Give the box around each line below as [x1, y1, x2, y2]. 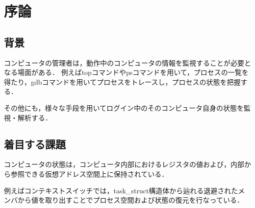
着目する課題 [4, 136, 66, 151]
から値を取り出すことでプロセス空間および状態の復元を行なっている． [17, 195, 244, 205]
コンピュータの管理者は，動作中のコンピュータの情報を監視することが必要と [4, 57, 251, 68]
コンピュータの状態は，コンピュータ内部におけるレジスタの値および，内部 [4, 159, 244, 169]
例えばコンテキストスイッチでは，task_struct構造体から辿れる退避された [4, 185, 238, 195]
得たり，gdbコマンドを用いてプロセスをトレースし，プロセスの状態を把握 [4, 76, 241, 87]
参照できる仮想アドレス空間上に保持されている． [10, 168, 169, 179]
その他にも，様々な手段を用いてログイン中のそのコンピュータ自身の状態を [4, 102, 244, 113]
